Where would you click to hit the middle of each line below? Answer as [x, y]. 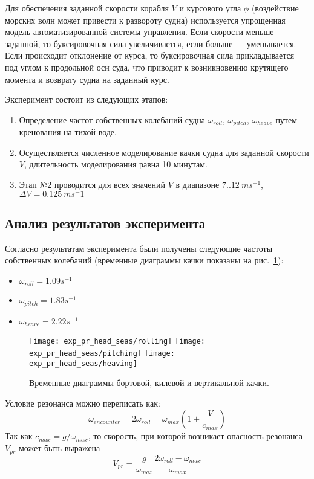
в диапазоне [198, 184]
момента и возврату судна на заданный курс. [87, 79]
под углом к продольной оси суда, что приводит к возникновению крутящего [147, 67]
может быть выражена [59, 448]
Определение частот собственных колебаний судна [112, 119]
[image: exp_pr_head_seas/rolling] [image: [117, 342]
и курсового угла [210, 8]
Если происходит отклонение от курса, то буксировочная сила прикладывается [150, 55]
